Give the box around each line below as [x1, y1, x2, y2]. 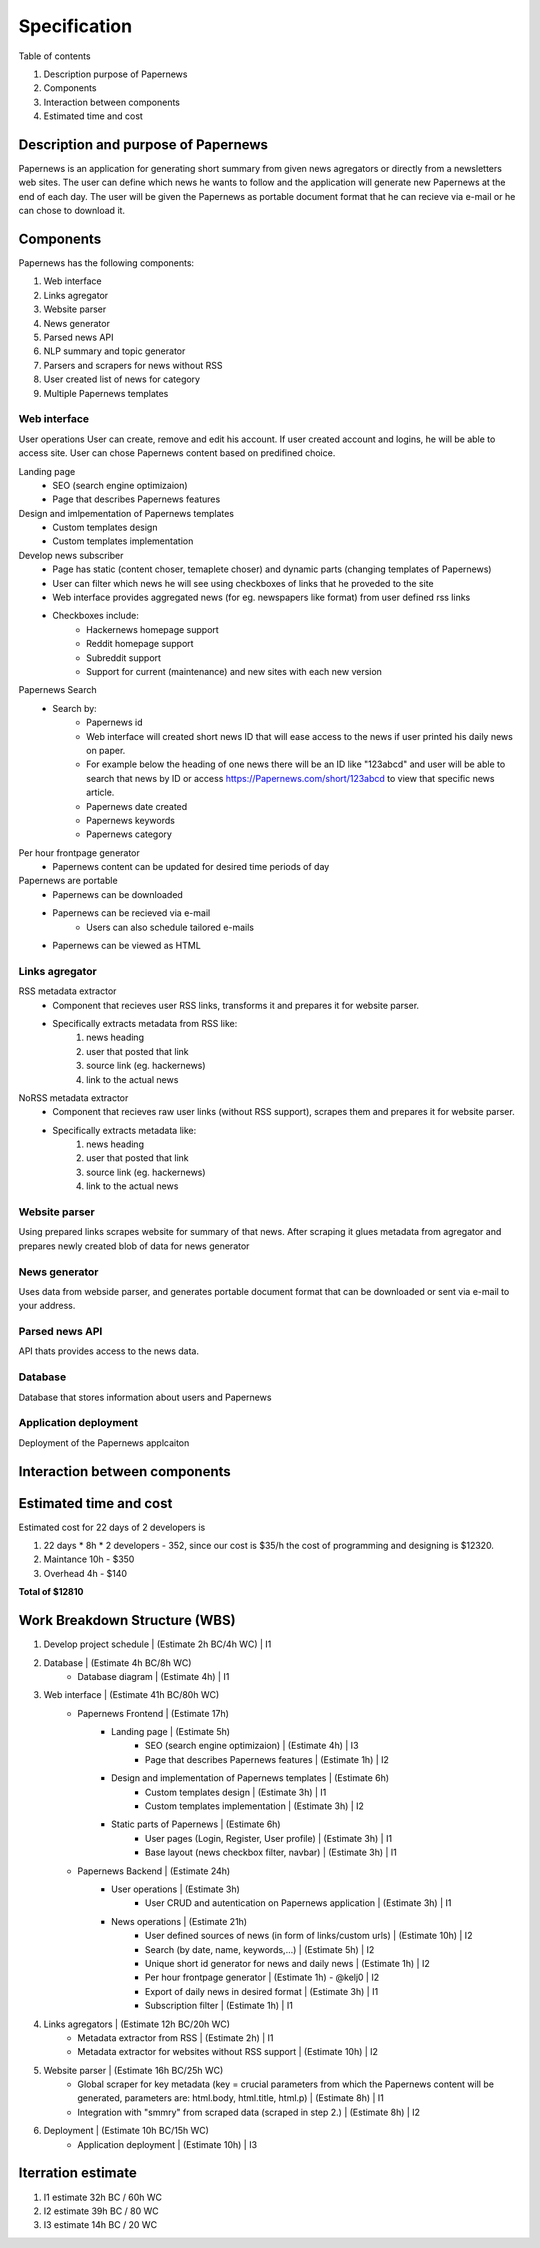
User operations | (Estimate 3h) [111, 1883, 240, 1895]
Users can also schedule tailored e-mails [86, 921, 255, 933]
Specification [18, 15, 133, 37]
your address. [18, 1300, 76, 1312]
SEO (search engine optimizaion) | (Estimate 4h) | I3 [145, 1740, 359, 1752]
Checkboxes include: [52, 610, 139, 622]
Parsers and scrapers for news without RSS [43, 359, 223, 371]
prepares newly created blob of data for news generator [18, 1240, 250, 1252]
